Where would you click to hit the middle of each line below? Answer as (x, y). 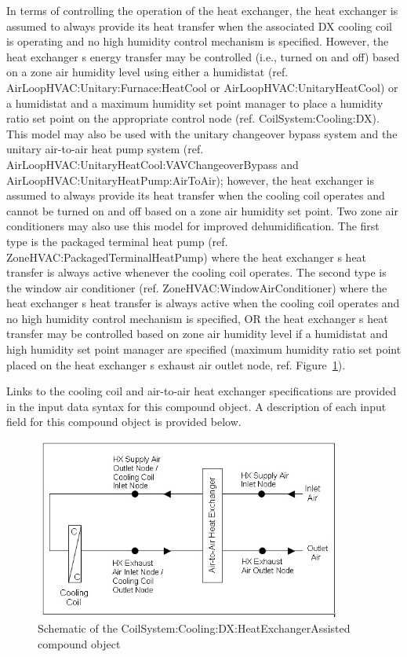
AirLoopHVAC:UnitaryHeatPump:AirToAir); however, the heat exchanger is (190, 180)
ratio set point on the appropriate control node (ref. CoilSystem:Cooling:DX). (193, 118)
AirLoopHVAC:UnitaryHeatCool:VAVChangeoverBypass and (153, 164)
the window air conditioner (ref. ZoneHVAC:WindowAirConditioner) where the (197, 287)
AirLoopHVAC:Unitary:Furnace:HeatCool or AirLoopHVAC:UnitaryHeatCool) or (202, 87)
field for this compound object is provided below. (124, 422)
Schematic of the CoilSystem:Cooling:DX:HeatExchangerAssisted (194, 628)
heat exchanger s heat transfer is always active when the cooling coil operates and (203, 303)
